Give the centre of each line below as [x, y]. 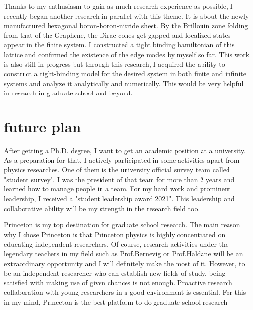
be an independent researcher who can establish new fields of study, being [115, 273]
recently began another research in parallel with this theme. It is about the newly [126, 15]
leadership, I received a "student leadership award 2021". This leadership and [119, 199]
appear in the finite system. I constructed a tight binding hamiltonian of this [119, 45]
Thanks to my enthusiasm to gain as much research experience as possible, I [118, 6]
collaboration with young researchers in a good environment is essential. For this [125, 292]
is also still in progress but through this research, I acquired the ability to [114, 64]
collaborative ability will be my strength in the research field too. [102, 208]
